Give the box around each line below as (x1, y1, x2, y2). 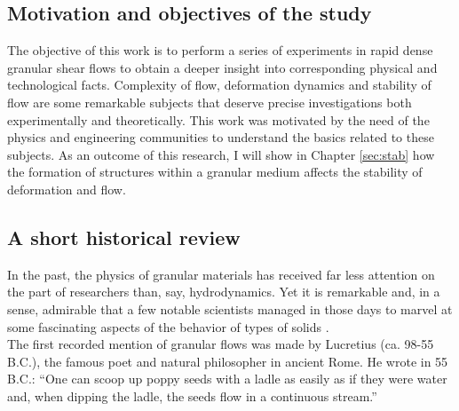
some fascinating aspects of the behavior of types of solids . (7, 317, 329, 336)
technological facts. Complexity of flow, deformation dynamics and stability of (7, 75, 431, 94)
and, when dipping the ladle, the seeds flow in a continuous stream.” (7, 386, 377, 405)
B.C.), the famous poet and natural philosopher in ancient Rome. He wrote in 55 (7, 352, 448, 370)
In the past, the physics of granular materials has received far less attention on (7, 265, 435, 283)
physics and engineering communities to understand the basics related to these (7, 128, 434, 146)
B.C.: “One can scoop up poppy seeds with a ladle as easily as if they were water (7, 369, 447, 388)
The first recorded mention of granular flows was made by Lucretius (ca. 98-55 (7, 335, 434, 353)
